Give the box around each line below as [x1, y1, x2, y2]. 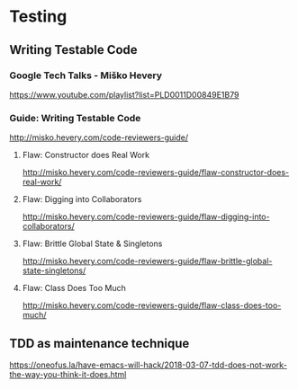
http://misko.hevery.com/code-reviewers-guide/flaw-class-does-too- [22, 300, 282, 311]
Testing [9, 6, 68, 27]
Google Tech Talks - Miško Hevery [9, 69, 163, 82]
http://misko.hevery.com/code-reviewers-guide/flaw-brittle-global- [22, 256, 273, 267]
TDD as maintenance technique [9, 335, 190, 351]
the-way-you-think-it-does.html [9, 368, 127, 379]
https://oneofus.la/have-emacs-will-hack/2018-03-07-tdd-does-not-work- [9, 359, 288, 370]
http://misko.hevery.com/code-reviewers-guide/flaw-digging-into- [22, 211, 270, 222]
